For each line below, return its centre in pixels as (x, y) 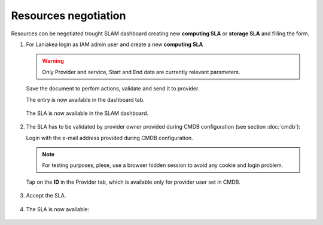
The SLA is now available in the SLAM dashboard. (87, 113)
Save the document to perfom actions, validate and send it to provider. (113, 89)
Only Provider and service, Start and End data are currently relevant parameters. (141, 72)
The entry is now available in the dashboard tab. (85, 99)
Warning (53, 61)
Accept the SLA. (46, 196)
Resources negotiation (68, 16)
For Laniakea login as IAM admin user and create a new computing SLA (115, 44)
